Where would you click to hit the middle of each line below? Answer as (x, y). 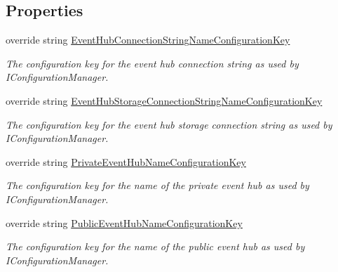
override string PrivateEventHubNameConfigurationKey (126, 161)
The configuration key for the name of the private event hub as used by (157, 185)
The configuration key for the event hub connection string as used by (152, 63)
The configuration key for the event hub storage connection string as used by (169, 124)
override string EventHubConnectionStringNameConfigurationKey (148, 40)
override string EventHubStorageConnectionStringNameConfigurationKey (164, 100)
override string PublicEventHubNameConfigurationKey (124, 222)
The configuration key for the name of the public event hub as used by (155, 246)
